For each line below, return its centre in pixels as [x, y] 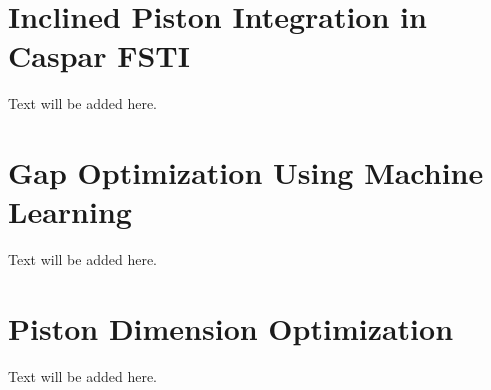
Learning [70, 211]
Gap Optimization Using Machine [246, 172]
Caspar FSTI [99, 55]
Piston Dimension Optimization [231, 328]
